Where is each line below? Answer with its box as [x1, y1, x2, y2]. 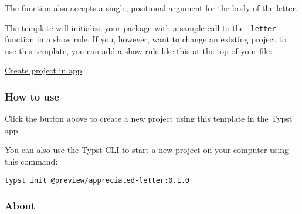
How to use [5, 89, 59, 103]
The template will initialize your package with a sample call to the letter [5, 21, 276, 34]
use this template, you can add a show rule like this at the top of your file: [5, 44, 273, 56]
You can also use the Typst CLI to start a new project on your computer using [5, 143, 289, 156]
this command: [5, 155, 58, 168]
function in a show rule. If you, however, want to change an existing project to [5, 33, 287, 45]
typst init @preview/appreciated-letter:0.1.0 [5, 176, 189, 185]
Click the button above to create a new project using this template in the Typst [5, 112, 293, 125]
